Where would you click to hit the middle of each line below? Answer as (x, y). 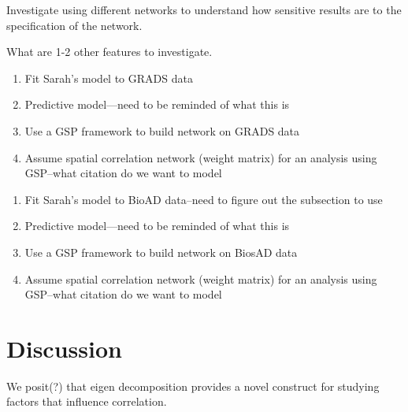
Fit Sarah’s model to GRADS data (109, 78)
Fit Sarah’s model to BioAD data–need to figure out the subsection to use (204, 199)
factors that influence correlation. (87, 401)
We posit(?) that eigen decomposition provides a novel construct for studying (193, 386)
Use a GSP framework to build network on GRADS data (162, 130)
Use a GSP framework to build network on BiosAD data (161, 252)
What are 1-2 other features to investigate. (109, 52)
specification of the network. (74, 25)
